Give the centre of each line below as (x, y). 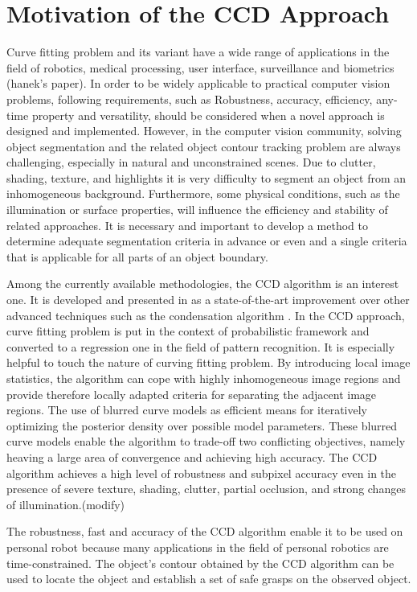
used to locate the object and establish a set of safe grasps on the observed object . (209, 579)
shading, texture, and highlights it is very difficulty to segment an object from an (206, 177)
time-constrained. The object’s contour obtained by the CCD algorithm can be (200, 563)
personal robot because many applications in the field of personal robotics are (198, 547)
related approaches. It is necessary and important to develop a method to (188, 225)
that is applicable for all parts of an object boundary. (137, 256)
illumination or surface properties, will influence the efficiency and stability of (197, 210)
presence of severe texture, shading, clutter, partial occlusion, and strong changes (206, 489)
